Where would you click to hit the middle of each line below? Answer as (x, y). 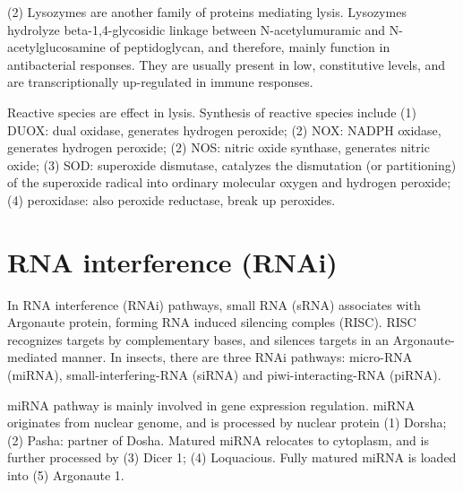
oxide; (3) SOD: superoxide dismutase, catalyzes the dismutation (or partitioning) (232, 164)
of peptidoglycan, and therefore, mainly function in (250, 47)
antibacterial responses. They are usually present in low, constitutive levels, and (227, 64)
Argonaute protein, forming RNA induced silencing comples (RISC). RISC (212, 322)
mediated (32, 357)
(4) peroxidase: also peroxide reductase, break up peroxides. (171, 199)
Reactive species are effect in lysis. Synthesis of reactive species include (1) (212, 112)
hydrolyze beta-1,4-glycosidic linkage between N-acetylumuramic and (197, 29)
